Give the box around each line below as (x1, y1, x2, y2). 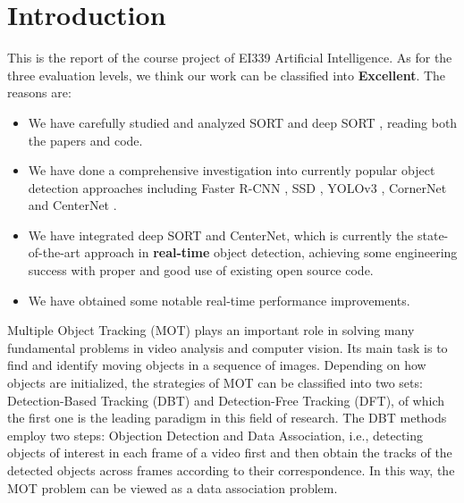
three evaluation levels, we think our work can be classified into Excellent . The (7, 65, 446, 84)
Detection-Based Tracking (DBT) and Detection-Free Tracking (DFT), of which (7, 390, 445, 409)
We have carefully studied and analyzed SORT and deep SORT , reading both (28, 113, 458, 131)
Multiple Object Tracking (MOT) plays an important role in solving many (7, 321, 415, 340)
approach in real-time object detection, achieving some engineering (84, 243, 458, 262)
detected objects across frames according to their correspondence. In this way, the (7, 461, 455, 479)
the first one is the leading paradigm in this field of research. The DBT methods (7, 408, 447, 427)
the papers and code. (28, 130, 143, 149)
